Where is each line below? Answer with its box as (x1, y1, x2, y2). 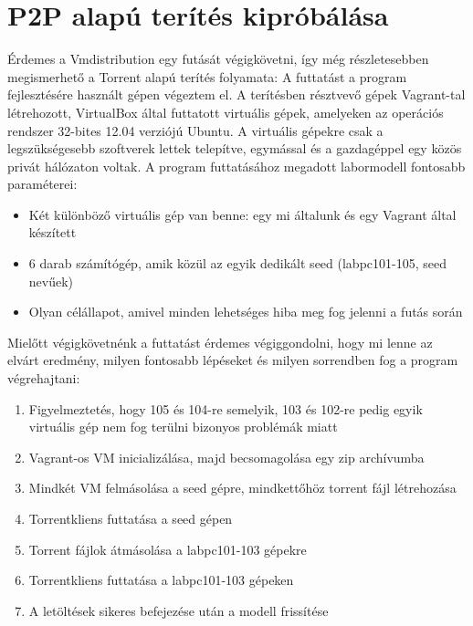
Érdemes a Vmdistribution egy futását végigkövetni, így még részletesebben (7, 49, 429, 68)
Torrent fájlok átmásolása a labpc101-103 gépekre (28, 539, 307, 558)
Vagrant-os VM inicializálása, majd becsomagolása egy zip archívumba (28, 447, 425, 466)
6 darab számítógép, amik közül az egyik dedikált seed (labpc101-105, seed (28, 254, 447, 273)
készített (28, 223, 77, 242)
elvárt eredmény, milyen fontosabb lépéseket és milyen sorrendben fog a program (7, 350, 458, 370)
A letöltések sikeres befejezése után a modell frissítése (28, 600, 329, 620)
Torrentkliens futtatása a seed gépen (28, 509, 233, 527)
